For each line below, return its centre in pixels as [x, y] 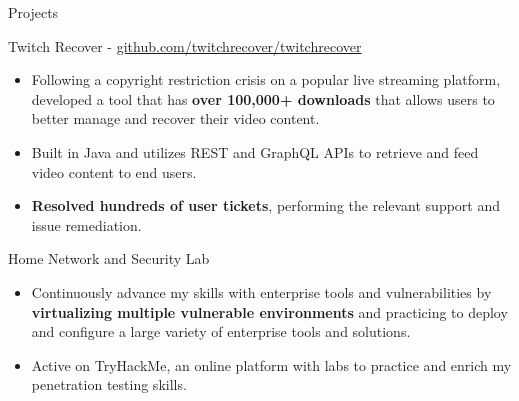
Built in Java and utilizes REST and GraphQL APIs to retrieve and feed [255, 151]
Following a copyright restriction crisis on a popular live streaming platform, [266, 79]
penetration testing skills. [109, 384]
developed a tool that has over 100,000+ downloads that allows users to [263, 98]
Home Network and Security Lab [109, 258]
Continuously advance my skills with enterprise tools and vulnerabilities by [261, 291]
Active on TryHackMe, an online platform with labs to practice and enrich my [271, 364]
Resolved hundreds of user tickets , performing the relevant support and [266, 205]
